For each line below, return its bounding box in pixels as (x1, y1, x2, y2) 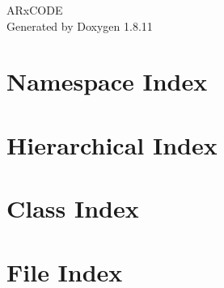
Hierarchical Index (6, 128, 218, 161)
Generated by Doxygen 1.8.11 (6, 17, 153, 34)
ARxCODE (6, 2, 63, 18)
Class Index (6, 192, 139, 225)
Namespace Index (6, 65, 208, 98)
